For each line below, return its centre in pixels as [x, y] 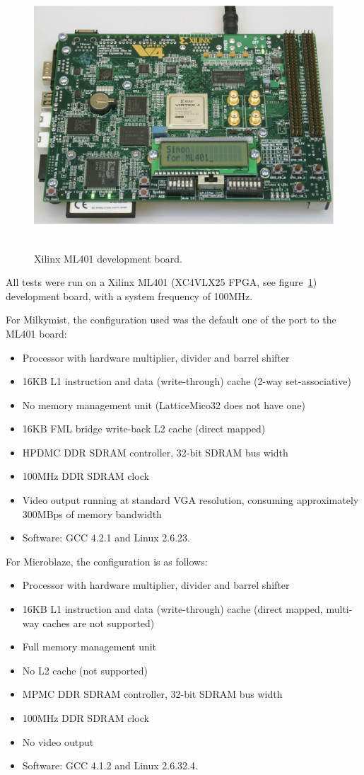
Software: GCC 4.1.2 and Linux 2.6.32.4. [110, 765]
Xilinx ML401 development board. [108, 258]
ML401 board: [36, 333]
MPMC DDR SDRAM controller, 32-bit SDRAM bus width [152, 694]
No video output [58, 741]
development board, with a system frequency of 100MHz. [129, 295]
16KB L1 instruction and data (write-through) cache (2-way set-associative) [187, 381]
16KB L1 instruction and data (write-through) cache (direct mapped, [172, 609]
